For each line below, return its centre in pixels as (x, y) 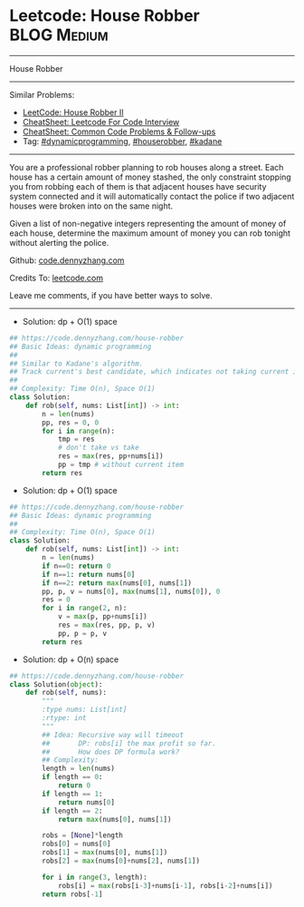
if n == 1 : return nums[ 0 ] (89, 574)
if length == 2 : (72, 811)
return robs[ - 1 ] (72, 894)
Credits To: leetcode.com (57, 278)
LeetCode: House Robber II (73, 112)
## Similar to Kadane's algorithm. (76, 364)
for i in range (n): (79, 431)
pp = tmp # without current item (120, 465)
